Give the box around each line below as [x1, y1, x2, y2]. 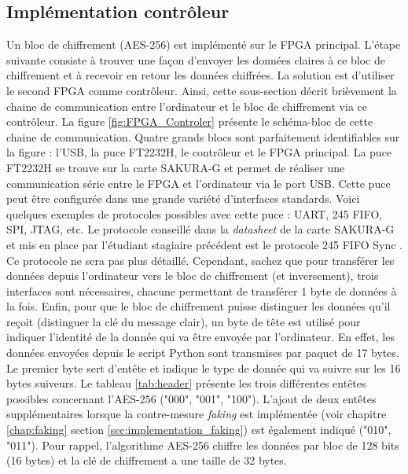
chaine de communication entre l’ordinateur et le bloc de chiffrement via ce [6, 97, 368, 114]
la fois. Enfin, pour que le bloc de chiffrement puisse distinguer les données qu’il [6, 298, 391, 314]
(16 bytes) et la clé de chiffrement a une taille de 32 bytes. [6, 452, 287, 468]
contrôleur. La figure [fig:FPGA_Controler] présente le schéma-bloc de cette [6, 113, 373, 130]
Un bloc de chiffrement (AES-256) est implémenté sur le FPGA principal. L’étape [6, 36, 401, 53]
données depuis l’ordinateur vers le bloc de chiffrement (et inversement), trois [6, 267, 379, 284]
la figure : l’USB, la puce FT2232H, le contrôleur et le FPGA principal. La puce [6, 144, 392, 160]
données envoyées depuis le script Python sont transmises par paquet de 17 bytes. [6, 344, 399, 361]
